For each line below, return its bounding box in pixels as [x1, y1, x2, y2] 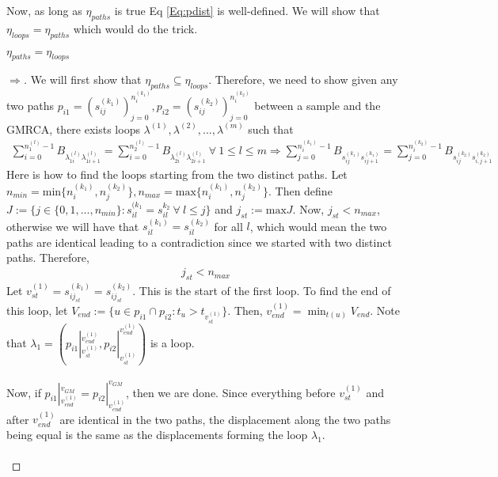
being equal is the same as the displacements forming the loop [6, 426, 308, 442]
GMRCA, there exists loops [6, 120, 140, 137]
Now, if [6, 384, 41, 400]
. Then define [268, 182, 333, 199]
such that [248, 120, 294, 137]
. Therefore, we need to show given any [208, 71, 398, 88]
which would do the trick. [73, 20, 198, 36]
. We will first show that [23, 71, 142, 88]
